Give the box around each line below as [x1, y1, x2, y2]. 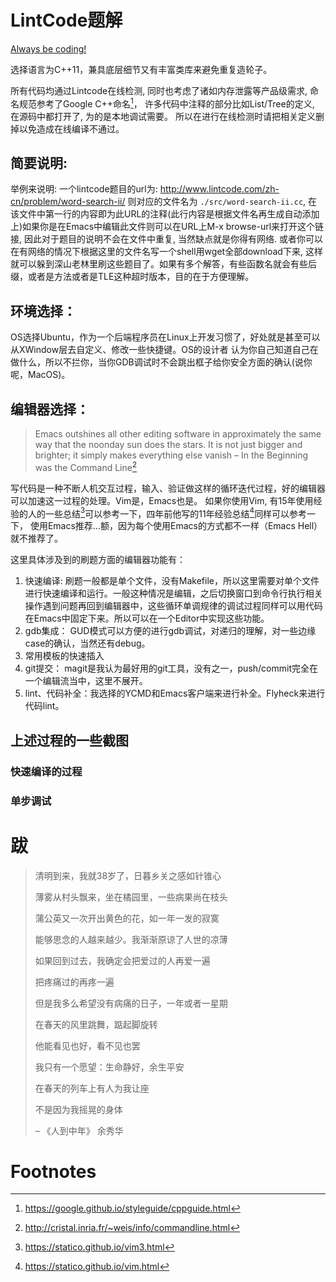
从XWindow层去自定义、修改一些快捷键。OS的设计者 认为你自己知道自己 [10, 344, 310, 356]
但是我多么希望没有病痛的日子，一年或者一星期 [34, 997, 228, 1009]
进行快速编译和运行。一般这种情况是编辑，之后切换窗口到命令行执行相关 [24, 587, 323, 600]
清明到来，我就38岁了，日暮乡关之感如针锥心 [34, 869, 222, 881]
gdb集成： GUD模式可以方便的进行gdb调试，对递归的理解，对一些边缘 [24, 625, 317, 637]
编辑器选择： [10, 401, 90, 418]
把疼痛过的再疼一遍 [34, 976, 115, 988]
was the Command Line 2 [34, 460, 138, 473]
